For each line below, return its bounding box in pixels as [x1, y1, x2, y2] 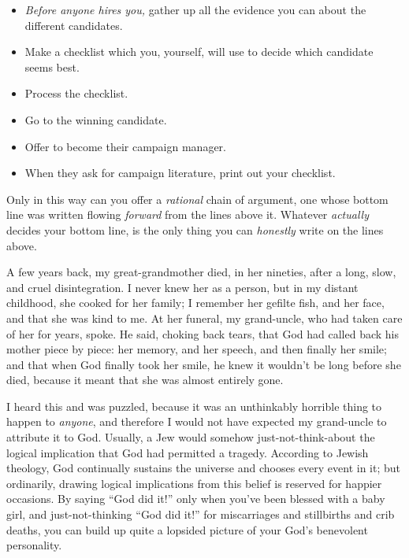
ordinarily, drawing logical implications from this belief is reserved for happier [6, 475, 382, 491]
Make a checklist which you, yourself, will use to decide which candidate [24, 43, 374, 60]
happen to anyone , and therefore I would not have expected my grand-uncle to [6, 413, 387, 430]
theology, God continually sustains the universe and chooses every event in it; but [6, 460, 400, 476]
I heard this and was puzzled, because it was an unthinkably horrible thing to [6, 397, 382, 414]
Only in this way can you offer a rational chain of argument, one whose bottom [6, 190, 389, 207]
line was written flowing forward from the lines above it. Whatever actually [6, 206, 369, 223]
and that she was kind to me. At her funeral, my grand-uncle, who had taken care [6, 309, 403, 326]
